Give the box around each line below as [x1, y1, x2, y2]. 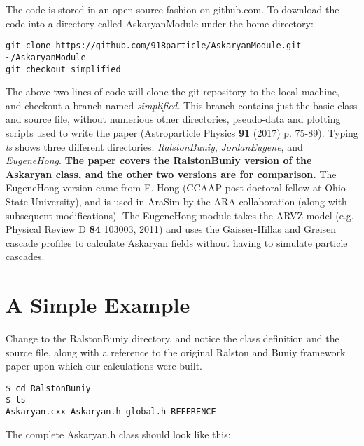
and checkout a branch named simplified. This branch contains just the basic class [6, 97, 358, 112]
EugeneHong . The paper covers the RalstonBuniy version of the [6, 153, 312, 168]
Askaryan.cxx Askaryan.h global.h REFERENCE [6, 407, 216, 417]
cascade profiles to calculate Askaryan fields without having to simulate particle [6, 235, 348, 250]
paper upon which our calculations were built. [6, 358, 203, 373]
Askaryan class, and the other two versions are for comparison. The [6, 166, 337, 181]
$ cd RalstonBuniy [6, 383, 91, 393]
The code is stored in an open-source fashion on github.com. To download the [6, 2, 339, 16]
